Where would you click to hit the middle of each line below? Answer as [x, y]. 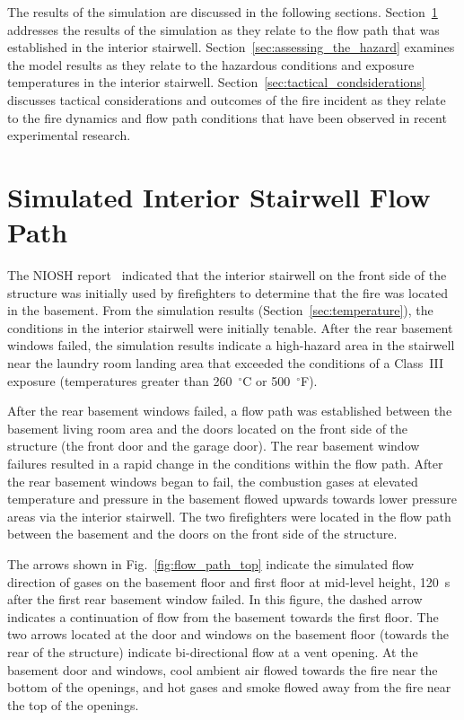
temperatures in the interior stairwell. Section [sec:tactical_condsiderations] [216, 82]
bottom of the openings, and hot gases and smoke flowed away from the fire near [229, 687]
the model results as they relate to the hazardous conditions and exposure [211, 64]
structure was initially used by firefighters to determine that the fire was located [228, 292]
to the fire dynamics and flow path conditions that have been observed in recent [227, 117]
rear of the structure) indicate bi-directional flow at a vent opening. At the [213, 651]
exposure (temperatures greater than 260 [120, 380]
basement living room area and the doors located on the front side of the [208, 428]
